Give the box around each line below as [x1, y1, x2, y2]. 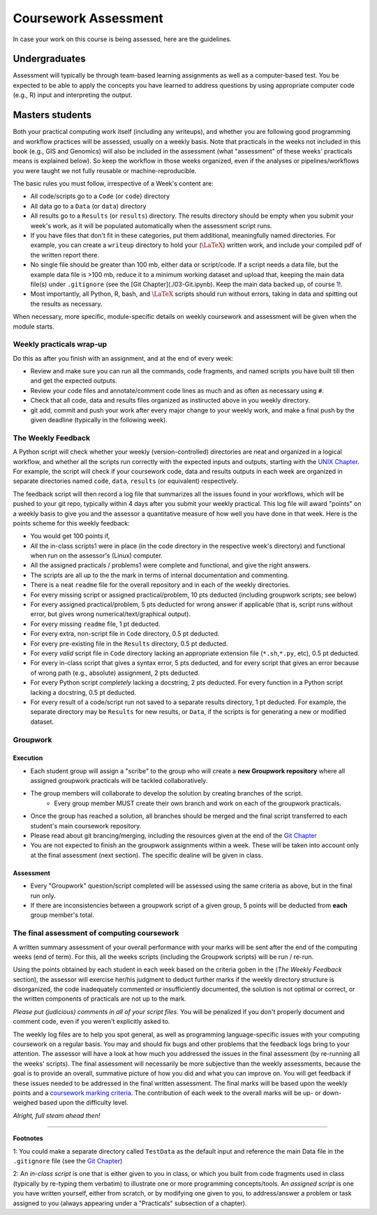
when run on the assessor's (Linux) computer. [30, 551, 163, 560]
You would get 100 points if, [30, 532, 110, 540]
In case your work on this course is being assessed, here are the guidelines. [13, 35, 232, 43]
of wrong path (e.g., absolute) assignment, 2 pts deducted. [30, 669, 200, 677]
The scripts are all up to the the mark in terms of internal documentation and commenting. [30, 571, 290, 579]
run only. [30, 891, 56, 900]
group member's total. [30, 911, 94, 919]
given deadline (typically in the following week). [30, 416, 168, 424]
